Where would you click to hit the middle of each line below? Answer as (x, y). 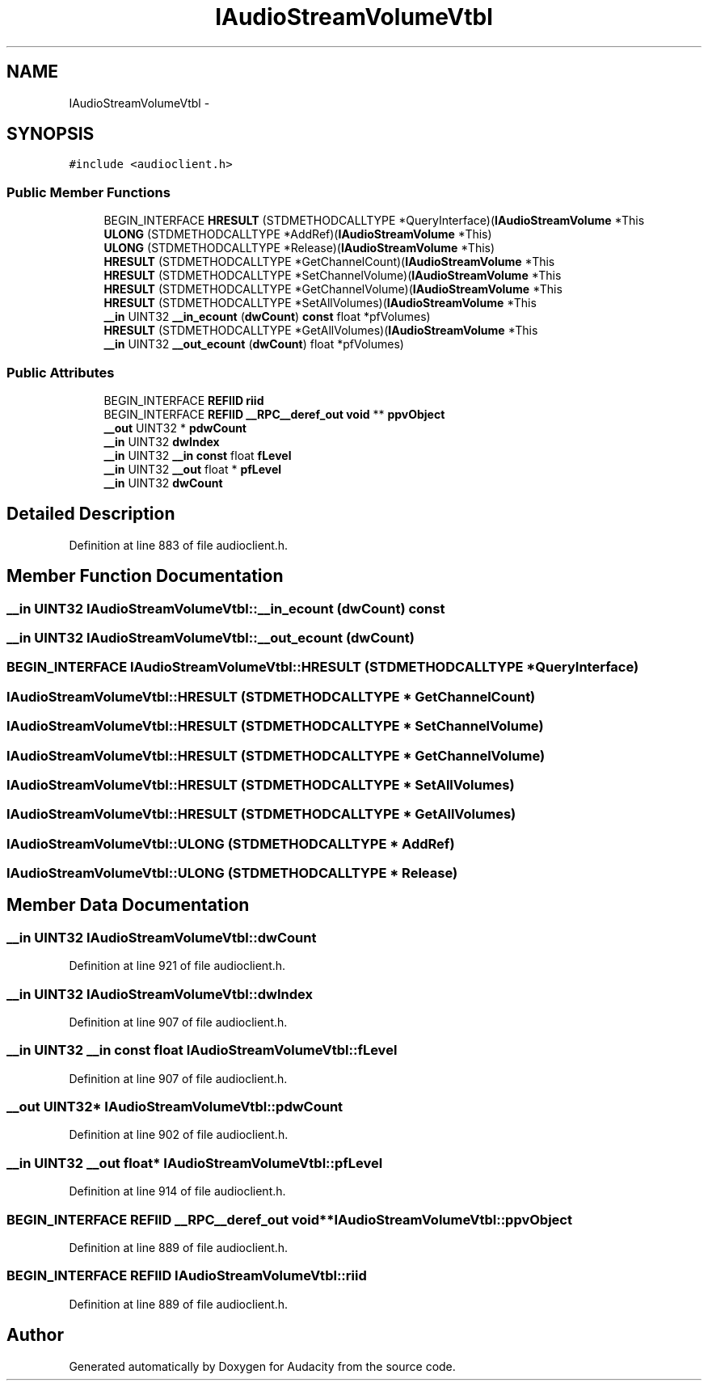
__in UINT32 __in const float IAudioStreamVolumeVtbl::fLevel (202, 1050)
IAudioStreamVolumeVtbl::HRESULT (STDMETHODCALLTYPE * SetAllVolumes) (261, 784)
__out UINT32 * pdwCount (175, 428)
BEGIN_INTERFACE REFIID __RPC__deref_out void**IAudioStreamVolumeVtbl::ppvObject (289, 1219)
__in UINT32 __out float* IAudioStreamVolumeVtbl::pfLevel (195, 1163)
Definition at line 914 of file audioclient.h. (177, 1191)
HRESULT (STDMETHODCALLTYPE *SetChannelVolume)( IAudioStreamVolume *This (333, 276)
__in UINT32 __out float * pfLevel (193, 469)
